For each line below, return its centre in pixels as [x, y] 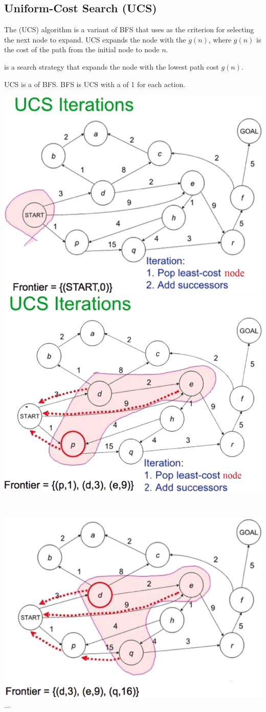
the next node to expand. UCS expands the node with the [95, 39]
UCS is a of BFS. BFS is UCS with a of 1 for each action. [95, 84]
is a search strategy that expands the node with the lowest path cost [112, 66]
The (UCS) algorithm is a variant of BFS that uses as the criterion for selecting [129, 29]
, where [220, 39]
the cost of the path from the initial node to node [82, 49]
